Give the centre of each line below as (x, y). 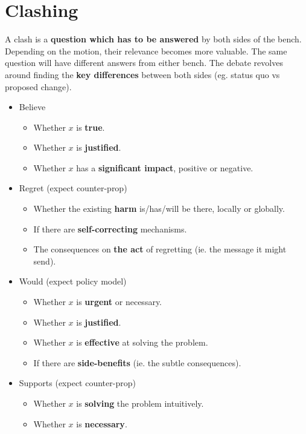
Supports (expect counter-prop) (77, 383)
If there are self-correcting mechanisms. (110, 229)
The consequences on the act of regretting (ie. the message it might (160, 249)
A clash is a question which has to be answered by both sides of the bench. (153, 39)
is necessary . (102, 423)
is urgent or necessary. (119, 302)
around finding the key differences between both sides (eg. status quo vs (142, 74)
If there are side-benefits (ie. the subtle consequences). (137, 362)
